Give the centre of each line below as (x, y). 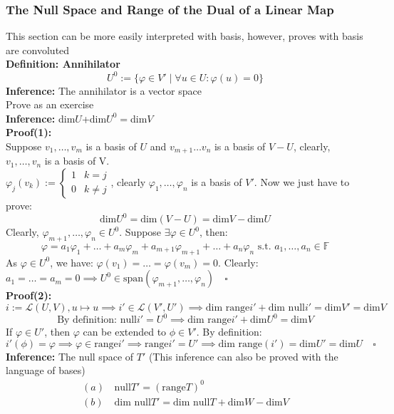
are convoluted (38, 50)
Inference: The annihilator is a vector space (104, 90)
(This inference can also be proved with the (243, 356)
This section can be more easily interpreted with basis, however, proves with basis (185, 36)
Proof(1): (29, 132)
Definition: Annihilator (63, 64)
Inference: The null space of (70, 356)
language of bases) (46, 370)
